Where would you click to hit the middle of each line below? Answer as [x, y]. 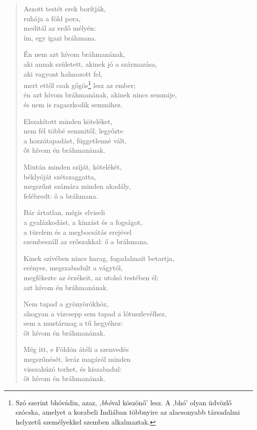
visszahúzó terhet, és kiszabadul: [73, 368]
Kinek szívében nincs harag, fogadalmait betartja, [99, 258]
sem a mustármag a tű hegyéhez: [73, 323]
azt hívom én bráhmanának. [66, 287]
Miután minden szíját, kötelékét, [73, 166]
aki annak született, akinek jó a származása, [90, 64]
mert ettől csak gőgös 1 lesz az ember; [80, 84]
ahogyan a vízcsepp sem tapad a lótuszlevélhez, [95, 313]
